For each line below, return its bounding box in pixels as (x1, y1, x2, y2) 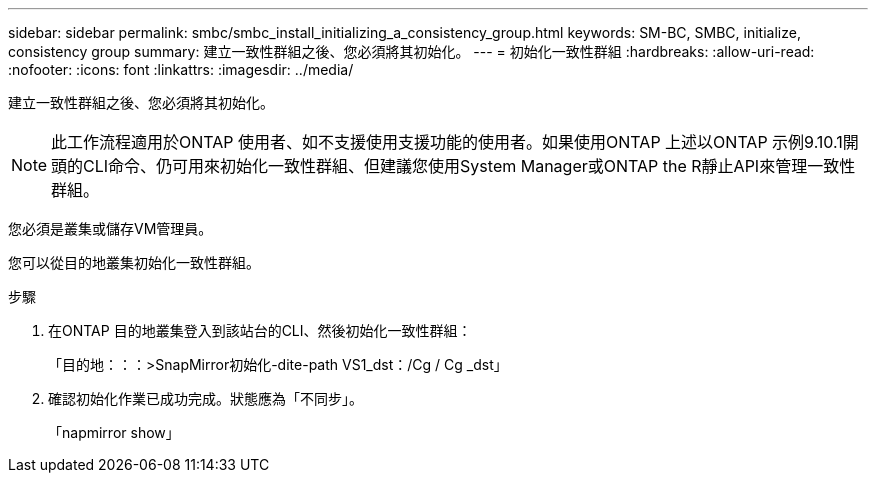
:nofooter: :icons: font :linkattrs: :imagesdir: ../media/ (8, 61, 354, 78)
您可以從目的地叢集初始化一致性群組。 (8, 254, 260, 271)
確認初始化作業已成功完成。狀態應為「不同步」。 (48, 390, 363, 407)
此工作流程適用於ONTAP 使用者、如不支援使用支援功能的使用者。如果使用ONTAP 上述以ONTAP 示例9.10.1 (51, 132, 843, 152)
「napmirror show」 (48, 424, 180, 441)
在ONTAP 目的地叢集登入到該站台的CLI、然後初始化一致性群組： (48, 322, 472, 339)
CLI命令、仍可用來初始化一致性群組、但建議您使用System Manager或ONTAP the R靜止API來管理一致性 (83, 156, 856, 176)
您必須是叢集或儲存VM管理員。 (8, 220, 213, 237)
